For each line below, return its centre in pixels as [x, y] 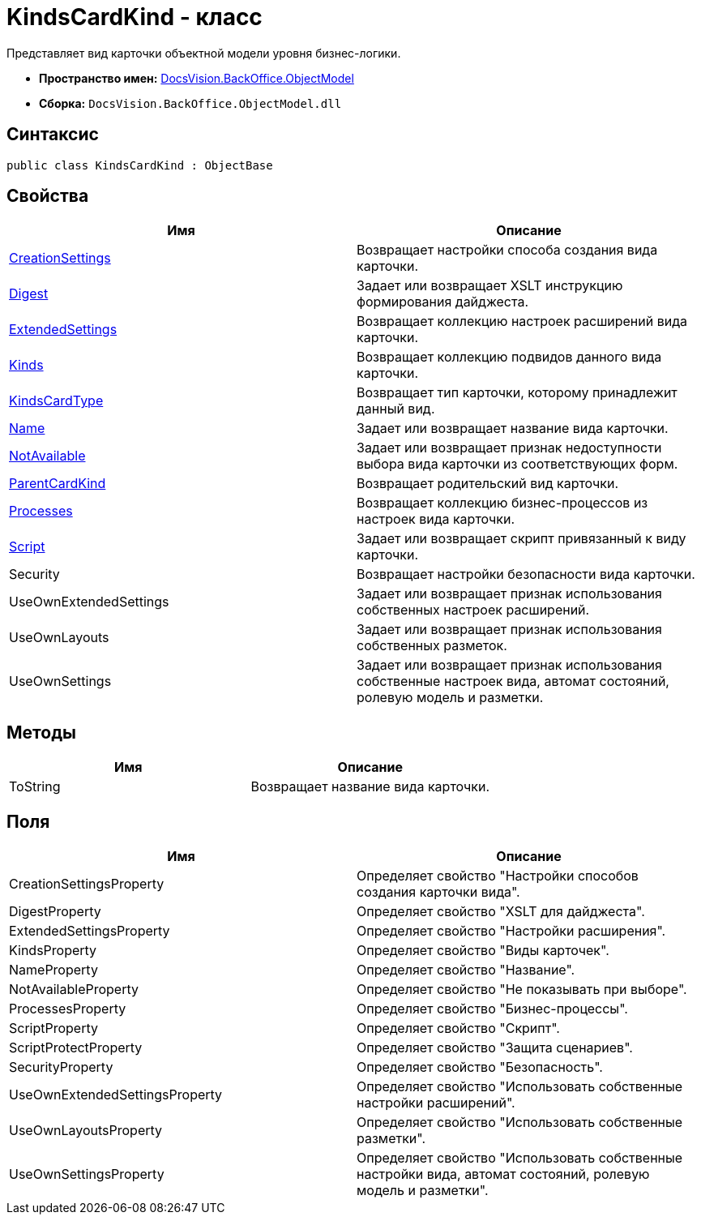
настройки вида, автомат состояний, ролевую [503, 1174]
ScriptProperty [53, 1028]
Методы [41, 732]
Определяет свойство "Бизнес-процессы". [492, 1009]
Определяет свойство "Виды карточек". [483, 951]
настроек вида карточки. [436, 519]
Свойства [48, 196]
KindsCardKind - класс [135, 17]
